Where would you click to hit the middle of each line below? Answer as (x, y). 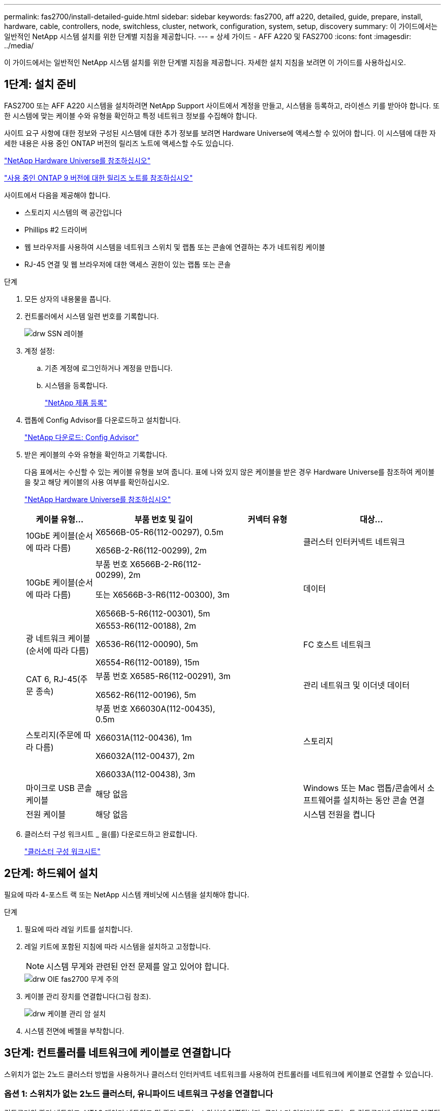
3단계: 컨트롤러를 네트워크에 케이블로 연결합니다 (118, 1053)
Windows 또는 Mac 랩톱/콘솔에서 (364, 788)
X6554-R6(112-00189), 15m (147, 662)
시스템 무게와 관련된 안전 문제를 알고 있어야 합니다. (138, 966)
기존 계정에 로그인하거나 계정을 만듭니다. (109, 368)
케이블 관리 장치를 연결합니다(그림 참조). (88, 996)
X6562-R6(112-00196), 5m (146, 695)
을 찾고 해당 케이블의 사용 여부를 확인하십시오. (97, 482)
